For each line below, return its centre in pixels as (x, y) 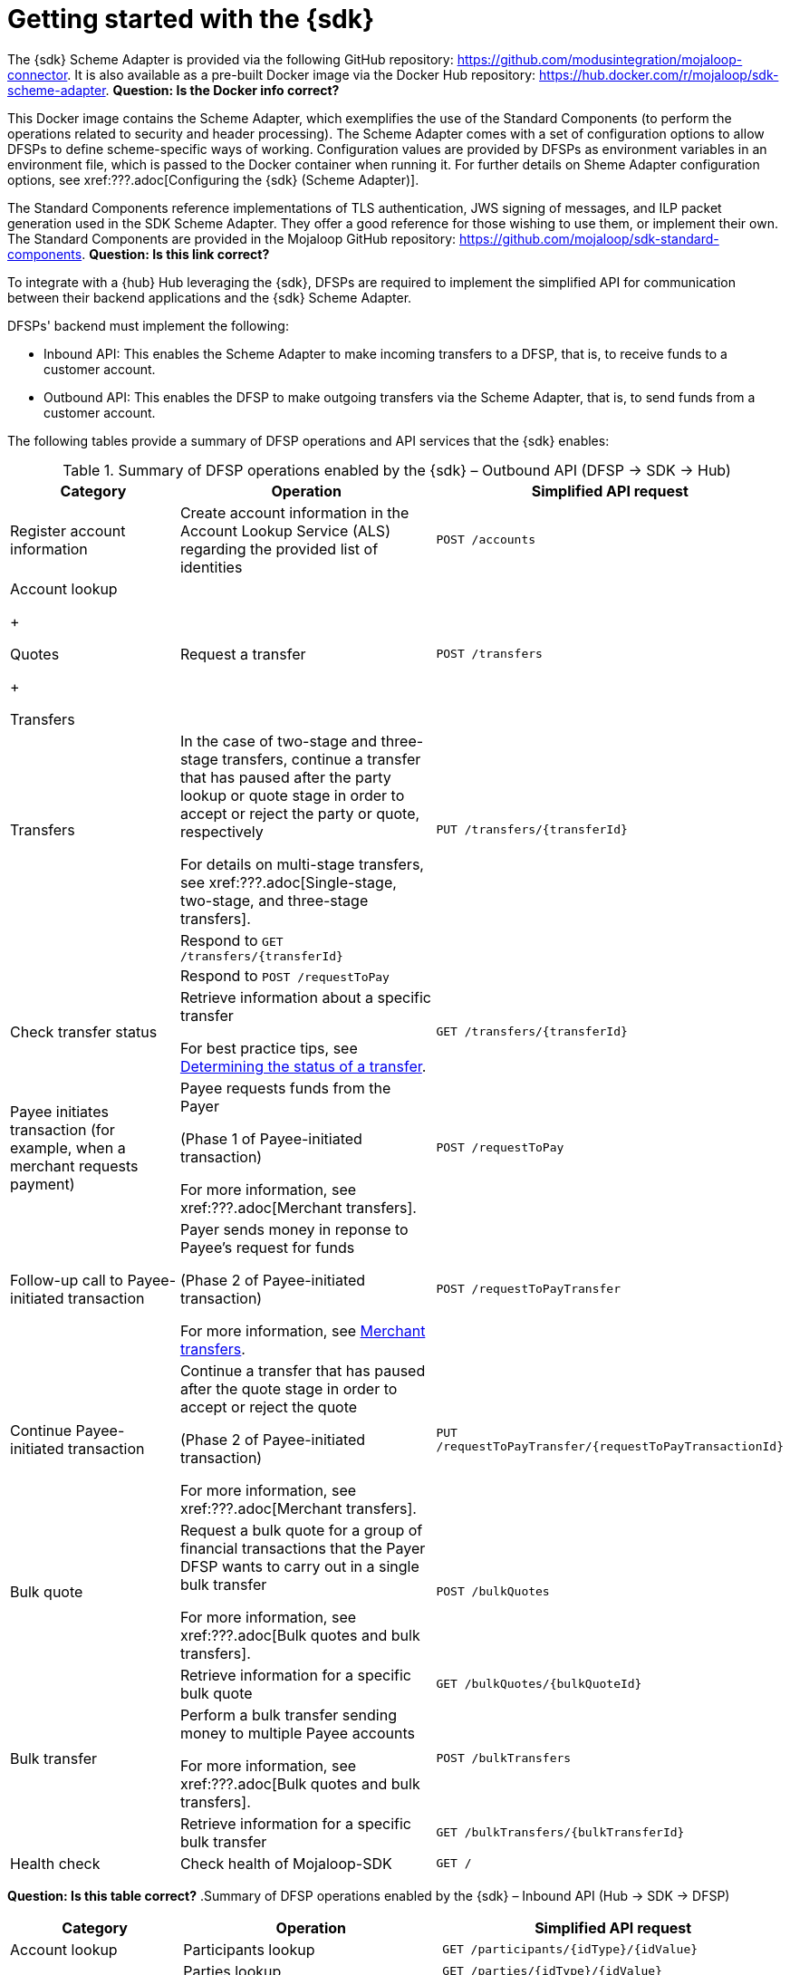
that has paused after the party (285, 777)
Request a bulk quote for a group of (301, 1530)
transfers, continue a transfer (322, 759)
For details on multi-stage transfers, (302, 864)
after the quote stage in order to (289, 1388)
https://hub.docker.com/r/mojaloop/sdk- (659, 74)
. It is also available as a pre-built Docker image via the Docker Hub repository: (302, 74)
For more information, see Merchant (303, 1330)
